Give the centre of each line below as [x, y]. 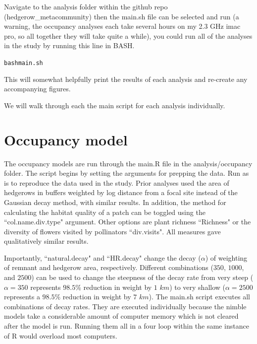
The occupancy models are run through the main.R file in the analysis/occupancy [128, 163]
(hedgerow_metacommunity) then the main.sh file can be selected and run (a [122, 16]
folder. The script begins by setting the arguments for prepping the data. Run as [127, 173]
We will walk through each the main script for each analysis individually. [115, 105]
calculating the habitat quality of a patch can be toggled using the [105, 212]
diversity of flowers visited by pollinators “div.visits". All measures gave [112, 231]
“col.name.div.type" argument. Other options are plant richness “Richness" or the [128, 222]
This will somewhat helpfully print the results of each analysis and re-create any [126, 79]
